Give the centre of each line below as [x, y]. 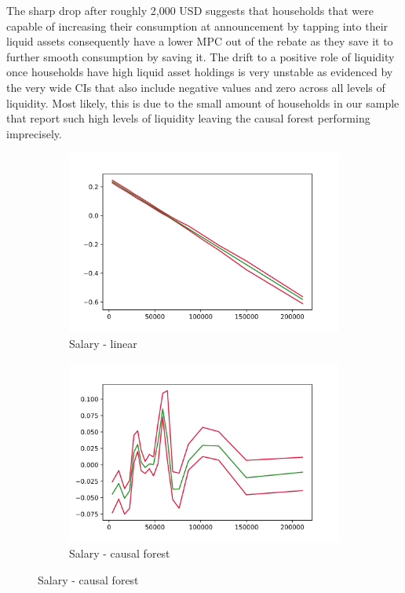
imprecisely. [34, 133]
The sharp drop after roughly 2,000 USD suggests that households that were [190, 10]
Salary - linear [103, 344]
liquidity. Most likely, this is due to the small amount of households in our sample [203, 102]
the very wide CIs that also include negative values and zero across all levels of [196, 87]
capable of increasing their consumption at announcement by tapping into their [197, 26]
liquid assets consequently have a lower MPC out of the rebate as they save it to [200, 41]
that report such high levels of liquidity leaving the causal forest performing [188, 118]
